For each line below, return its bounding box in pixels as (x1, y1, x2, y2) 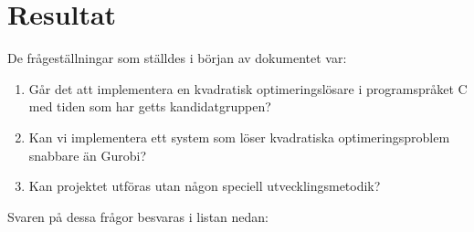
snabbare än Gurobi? (28, 145, 147, 164)
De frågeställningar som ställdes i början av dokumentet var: (7, 48, 347, 68)
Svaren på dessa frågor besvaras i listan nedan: (7, 206, 269, 226)
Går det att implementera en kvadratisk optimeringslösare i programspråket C (28, 79, 468, 98)
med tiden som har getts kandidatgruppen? (28, 97, 271, 116)
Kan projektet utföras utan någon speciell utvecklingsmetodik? (28, 176, 381, 195)
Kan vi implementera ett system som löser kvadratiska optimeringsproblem (28, 127, 450, 146)
